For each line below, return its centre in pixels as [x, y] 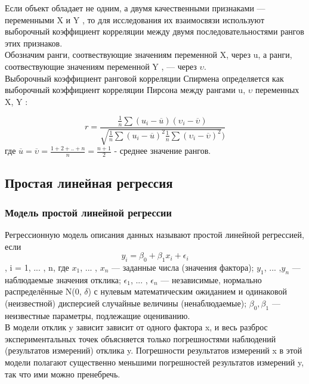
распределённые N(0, [43, 291]
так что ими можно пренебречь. [63, 374]
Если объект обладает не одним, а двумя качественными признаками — [135, 8]
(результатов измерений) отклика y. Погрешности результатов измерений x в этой [154, 350]
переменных [277, 90]
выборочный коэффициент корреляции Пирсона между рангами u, [125, 90]
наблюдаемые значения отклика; [63, 279]
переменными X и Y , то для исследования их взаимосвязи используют [135, 19]
